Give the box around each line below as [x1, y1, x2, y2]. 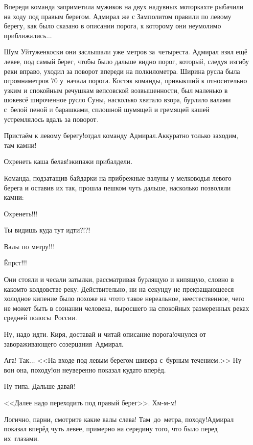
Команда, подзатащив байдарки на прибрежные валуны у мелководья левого [4, 172, 231, 183]
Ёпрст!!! [4, 258, 27, 268]
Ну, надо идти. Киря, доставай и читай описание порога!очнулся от [4, 329, 206, 339]
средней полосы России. [4, 312, 77, 323]
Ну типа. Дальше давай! [4, 381, 75, 391]
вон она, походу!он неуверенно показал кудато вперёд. [4, 364, 166, 375]
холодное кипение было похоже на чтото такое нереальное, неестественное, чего [4, 293, 245, 304]
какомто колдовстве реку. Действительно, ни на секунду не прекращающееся [4, 283, 234, 294]
